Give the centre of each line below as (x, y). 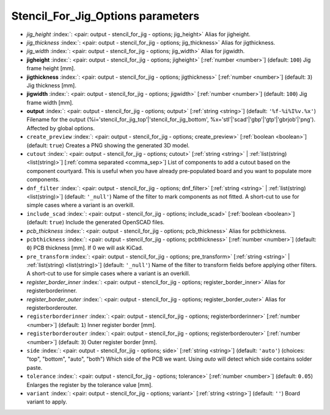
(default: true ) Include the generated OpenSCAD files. (96, 222)
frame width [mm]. (50, 102)
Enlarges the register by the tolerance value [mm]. (90, 384)
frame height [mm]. (51, 68)
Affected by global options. (61, 128)
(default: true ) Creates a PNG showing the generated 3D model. (108, 145)
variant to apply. (47, 402)
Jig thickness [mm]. (51, 85)
